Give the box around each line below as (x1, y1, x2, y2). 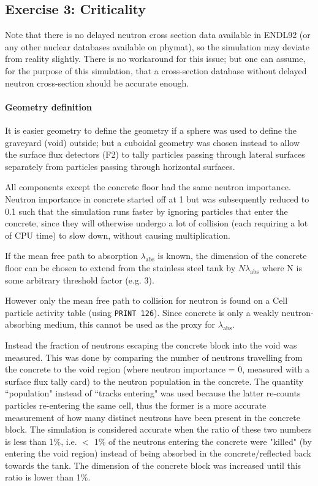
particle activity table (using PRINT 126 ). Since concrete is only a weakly (5, 306, 279, 318)
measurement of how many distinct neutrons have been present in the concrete (5, 411, 300, 423)
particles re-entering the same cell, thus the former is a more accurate (5, 398, 267, 411)
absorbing (5, 318, 42, 331)
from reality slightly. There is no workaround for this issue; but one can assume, (5, 52, 306, 65)
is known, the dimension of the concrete (157, 249, 307, 262)
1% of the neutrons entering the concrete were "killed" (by (94, 434, 312, 447)
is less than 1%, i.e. (5, 434, 77, 447)
